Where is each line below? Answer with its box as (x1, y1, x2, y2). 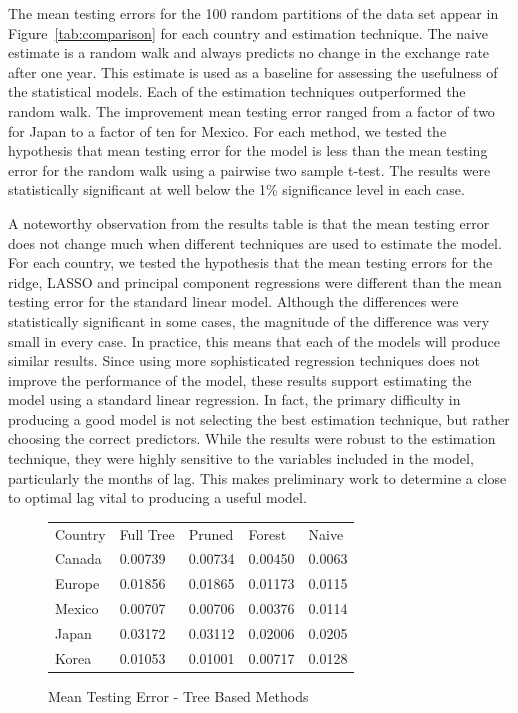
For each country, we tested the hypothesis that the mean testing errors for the (8, 252, 493, 273)
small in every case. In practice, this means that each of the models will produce (8, 330, 501, 351)
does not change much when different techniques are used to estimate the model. (8, 232, 502, 253)
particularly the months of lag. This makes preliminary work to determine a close (8, 467, 507, 488)
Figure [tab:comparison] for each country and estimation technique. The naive (8, 22, 489, 43)
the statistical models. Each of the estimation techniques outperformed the (8, 81, 466, 102)
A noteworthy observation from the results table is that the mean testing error (8, 212, 490, 233)
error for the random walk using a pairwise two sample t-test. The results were (8, 159, 491, 180)
